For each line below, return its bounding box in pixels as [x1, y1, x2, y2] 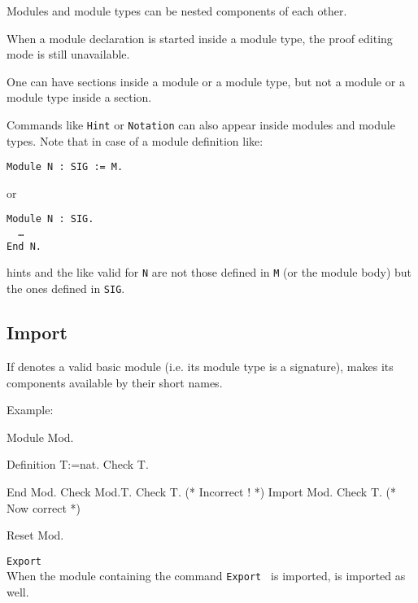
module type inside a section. [7, 89, 152, 106]
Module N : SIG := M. [7, 161, 124, 173]
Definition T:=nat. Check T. [7, 456, 149, 473]
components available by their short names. [7, 374, 223, 391]
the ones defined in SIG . [7, 280, 125, 297]
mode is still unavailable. [7, 46, 130, 63]
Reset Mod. [7, 527, 64, 544]
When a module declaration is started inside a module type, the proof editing [7, 29, 393, 46]
